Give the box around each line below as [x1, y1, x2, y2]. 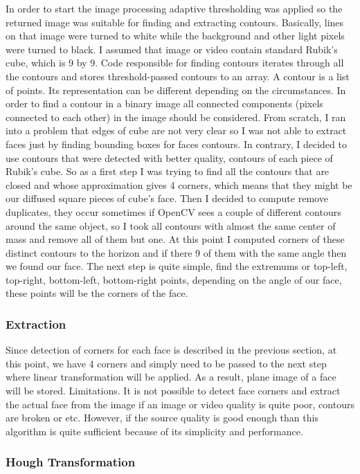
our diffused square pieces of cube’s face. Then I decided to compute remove [6, 191, 328, 206]
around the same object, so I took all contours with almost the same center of [6, 218, 336, 233]
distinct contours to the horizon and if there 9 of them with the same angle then [6, 245, 347, 259]
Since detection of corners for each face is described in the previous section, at [6, 343, 337, 357]
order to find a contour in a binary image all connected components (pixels [6, 96, 323, 111]
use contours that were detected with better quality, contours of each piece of [6, 150, 333, 165]
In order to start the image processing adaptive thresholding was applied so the [6, 1, 343, 15]
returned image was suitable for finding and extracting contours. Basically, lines [6, 15, 344, 29]
